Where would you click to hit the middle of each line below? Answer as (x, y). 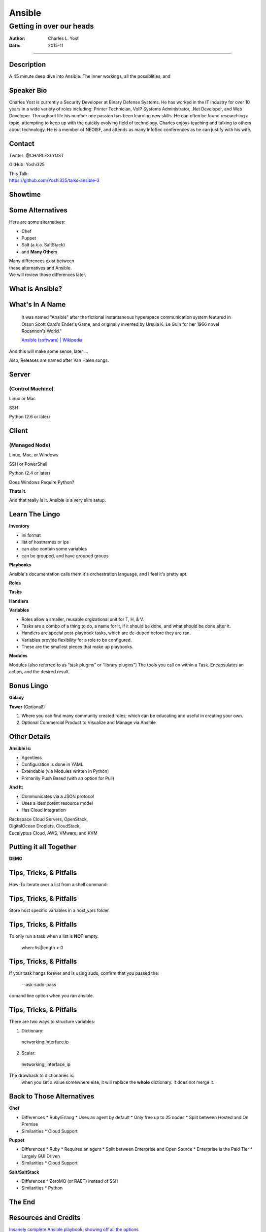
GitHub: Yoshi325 (27, 165)
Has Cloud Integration (44, 810)
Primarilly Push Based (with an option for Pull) (68, 778)
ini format (31, 535)
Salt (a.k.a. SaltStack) (43, 245)
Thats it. (18, 491)
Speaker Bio (28, 90)
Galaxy (17, 698)
